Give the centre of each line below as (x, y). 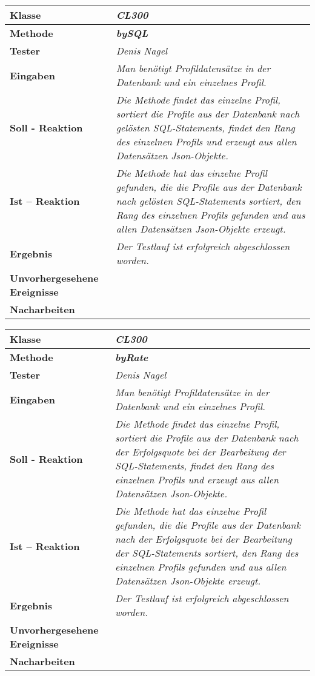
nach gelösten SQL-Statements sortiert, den (208, 201)
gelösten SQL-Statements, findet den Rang (205, 128)
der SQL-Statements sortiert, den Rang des (207, 553)
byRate (131, 357)
